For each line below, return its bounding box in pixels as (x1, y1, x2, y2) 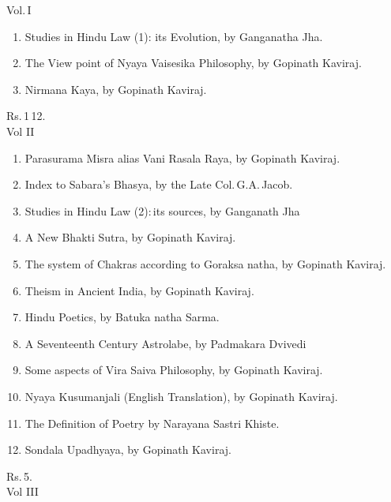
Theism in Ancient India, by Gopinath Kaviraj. (24, 282, 254, 298)
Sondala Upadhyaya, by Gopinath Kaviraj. (24, 441, 231, 458)
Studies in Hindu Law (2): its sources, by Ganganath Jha (24, 202, 300, 219)
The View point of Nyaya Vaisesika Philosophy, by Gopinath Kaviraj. (24, 54, 362, 71)
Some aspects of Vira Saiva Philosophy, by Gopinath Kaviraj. (24, 362, 323, 378)
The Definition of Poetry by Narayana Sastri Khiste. (24, 414, 280, 431)
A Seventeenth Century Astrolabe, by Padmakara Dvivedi (24, 335, 306, 351)
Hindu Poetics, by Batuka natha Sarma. (24, 309, 220, 325)
